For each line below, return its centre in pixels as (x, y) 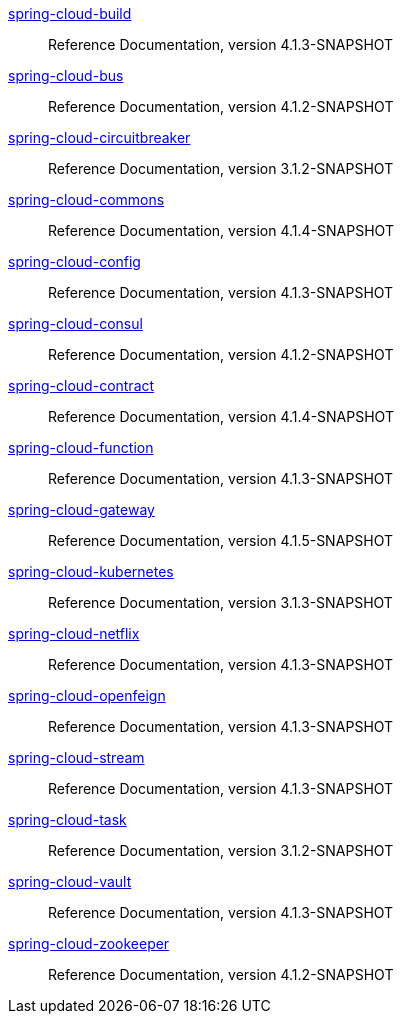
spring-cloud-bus (66, 75)
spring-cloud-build (70, 13)
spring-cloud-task (67, 819)
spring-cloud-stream (76, 757)
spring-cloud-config (74, 261)
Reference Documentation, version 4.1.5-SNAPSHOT (220, 540)
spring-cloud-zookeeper (89, 943)
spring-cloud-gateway (81, 509)
